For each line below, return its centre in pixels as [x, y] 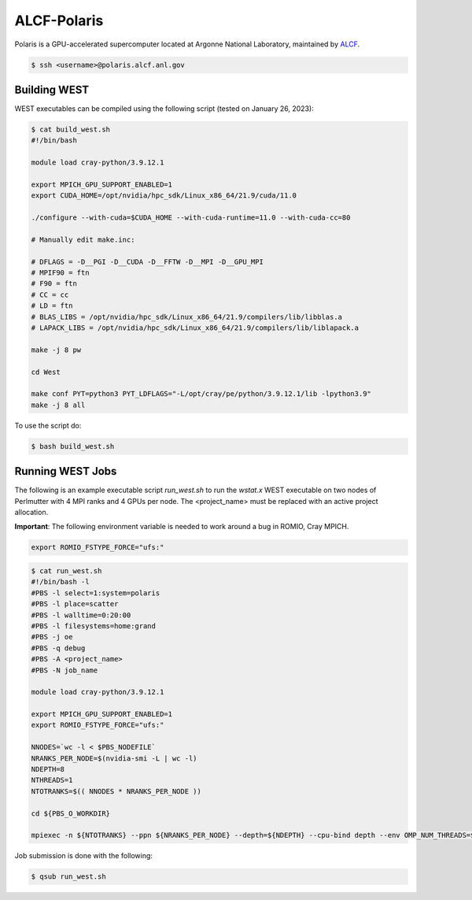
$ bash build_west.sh [73, 446]
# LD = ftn [52, 306]
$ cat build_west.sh [70, 130]
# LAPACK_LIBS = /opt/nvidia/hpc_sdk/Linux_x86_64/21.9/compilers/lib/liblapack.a [195, 328]
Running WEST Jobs [66, 471]
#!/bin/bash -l [60, 582]
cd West [46, 372]
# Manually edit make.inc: [83, 239]
